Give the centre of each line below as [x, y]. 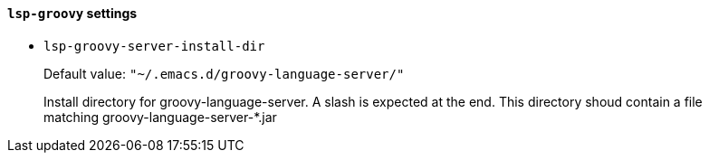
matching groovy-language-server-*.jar [160, 117]
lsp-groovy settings [72, 13]
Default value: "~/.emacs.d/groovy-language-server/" [224, 73]
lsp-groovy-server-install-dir [154, 46]
